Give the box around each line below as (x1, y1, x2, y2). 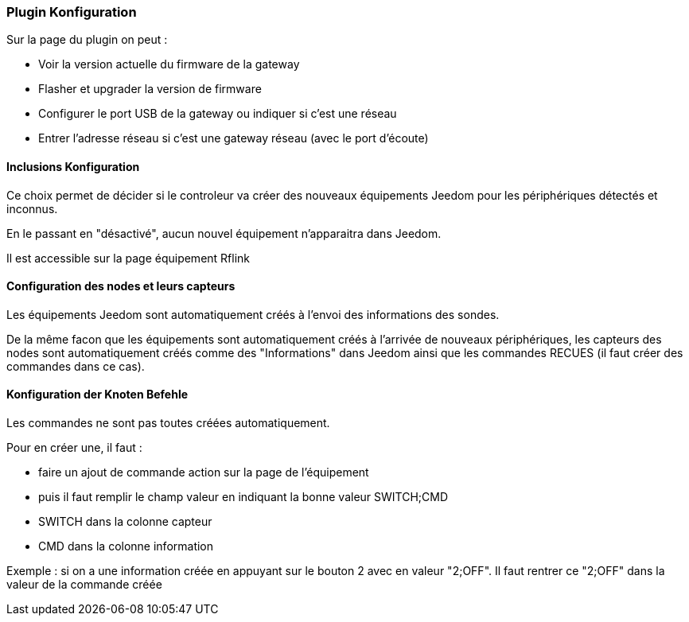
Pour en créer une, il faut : (6, 441, 142, 455)
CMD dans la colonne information (38, 539, 214, 554)
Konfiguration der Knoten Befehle (6, 387, 189, 402)
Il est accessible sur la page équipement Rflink (6, 251, 251, 265)
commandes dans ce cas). (6, 359, 145, 373)
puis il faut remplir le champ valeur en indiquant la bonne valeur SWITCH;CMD (38, 490, 449, 504)
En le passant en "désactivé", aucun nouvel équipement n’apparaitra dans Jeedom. (6, 226, 442, 240)
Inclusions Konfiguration (6, 159, 140, 173)
